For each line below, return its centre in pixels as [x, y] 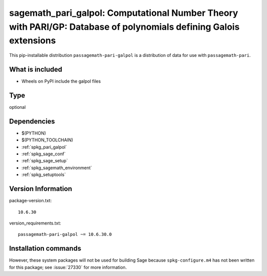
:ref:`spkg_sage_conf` [44, 154]
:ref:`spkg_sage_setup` [45, 161]
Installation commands [45, 249]
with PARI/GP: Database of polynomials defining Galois [124, 27]
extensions [33, 41]
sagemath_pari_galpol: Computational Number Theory [124, 13]
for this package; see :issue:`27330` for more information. [68, 267]
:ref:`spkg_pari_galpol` [44, 147]
